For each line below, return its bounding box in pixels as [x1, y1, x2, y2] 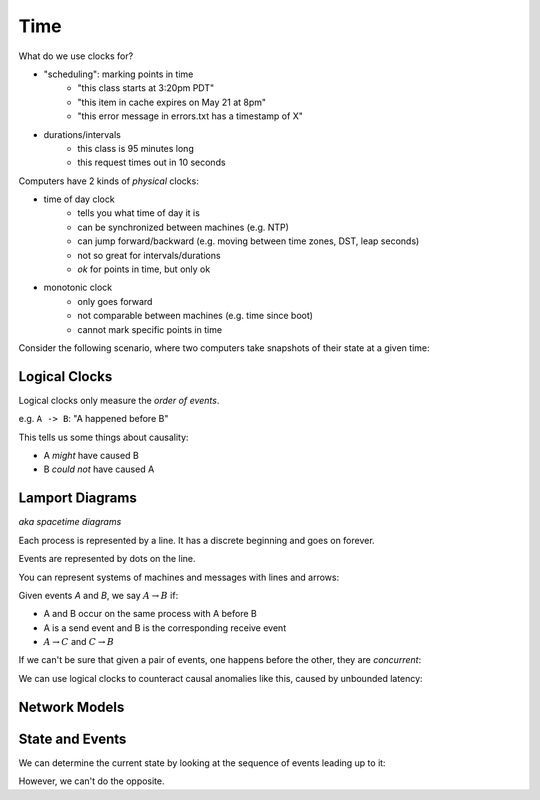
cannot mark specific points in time [77, 323, 223, 335]
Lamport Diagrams [18, 490, 137, 507]
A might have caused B [43, 450, 139, 462]
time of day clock [43, 193, 115, 205]
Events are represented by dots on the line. [18, 553, 196, 565]
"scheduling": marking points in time [43, 68, 194, 80]
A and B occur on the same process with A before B [43, 608, 257, 620]
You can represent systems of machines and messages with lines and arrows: [18, 571, 340, 583]
